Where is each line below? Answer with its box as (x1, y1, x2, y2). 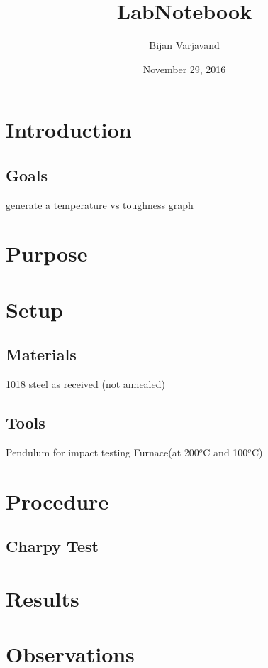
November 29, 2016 (143, 61, 226, 76)
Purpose (6, 239, 88, 268)
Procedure (6, 486, 109, 515)
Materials (6, 343, 77, 365)
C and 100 (203, 445, 248, 460)
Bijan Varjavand (149, 38, 220, 53)
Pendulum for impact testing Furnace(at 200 (6, 445, 199, 460)
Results (6, 583, 79, 613)
